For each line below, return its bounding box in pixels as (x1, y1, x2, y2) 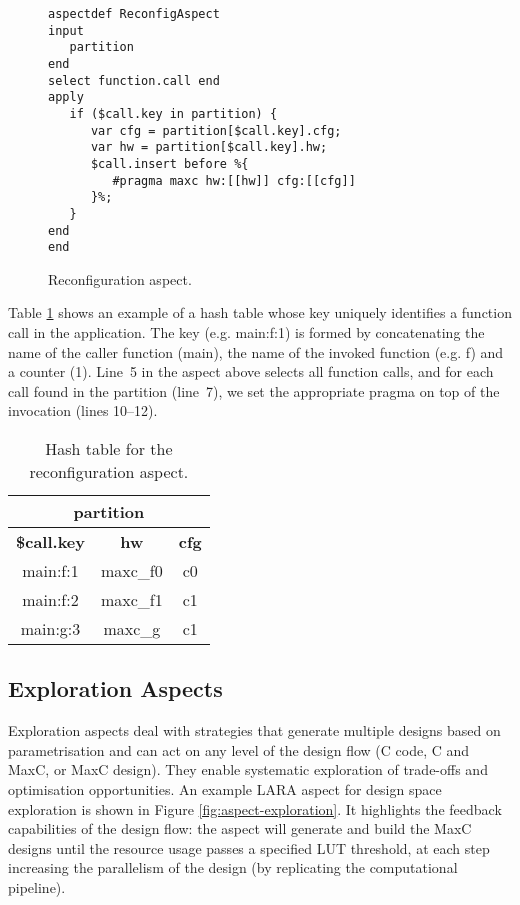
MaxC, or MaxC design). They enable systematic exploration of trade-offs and (8, 759, 488, 780)
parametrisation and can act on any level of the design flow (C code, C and (8, 739, 470, 760)
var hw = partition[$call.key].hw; (90, 140, 328, 155)
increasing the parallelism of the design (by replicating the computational (8, 857, 458, 878)
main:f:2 (22, 588, 79, 611)
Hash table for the (45, 437, 173, 460)
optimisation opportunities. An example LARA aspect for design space (8, 778, 442, 799)
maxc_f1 (100, 588, 163, 611)
